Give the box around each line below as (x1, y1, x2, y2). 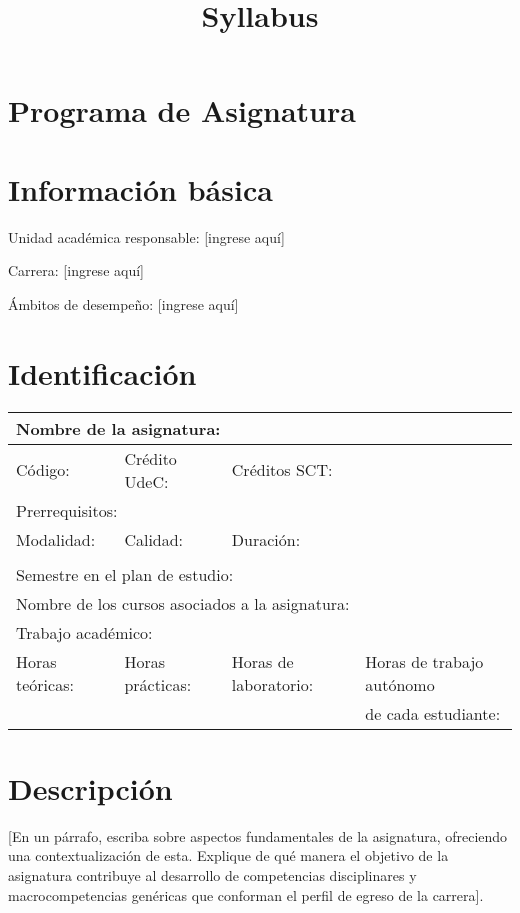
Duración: (231, 527, 301, 551)
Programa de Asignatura (8, 90, 356, 131)
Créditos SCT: (231, 458, 333, 482)
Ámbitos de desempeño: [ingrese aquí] (8, 293, 239, 314)
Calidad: (124, 527, 184, 551)
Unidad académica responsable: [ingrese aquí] (8, 226, 285, 247)
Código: (16, 458, 70, 482)
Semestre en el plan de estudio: (16, 562, 234, 586)
